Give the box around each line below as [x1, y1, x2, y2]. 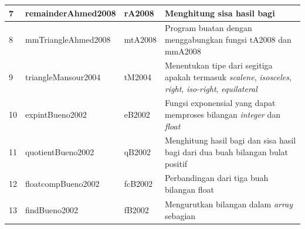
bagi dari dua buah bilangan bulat [164, 146, 289, 158]
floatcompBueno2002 [25, 177, 100, 190]
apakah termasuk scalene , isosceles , [164, 70, 292, 83]
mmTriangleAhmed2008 [25, 33, 111, 45]
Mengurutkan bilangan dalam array [164, 197, 293, 210]
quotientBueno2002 [25, 146, 94, 158]
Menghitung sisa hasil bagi [164, 6, 275, 19]
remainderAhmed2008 [25, 6, 116, 19]
